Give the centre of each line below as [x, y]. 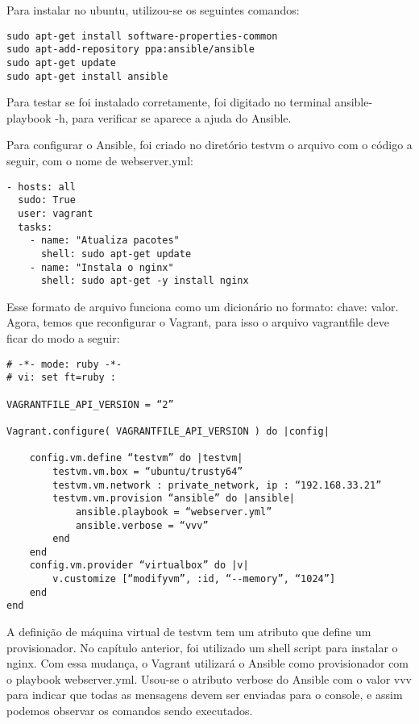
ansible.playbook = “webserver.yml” [174, 512]
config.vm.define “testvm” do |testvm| [136, 458]
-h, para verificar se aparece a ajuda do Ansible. [173, 117]
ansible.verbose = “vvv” [142, 525]
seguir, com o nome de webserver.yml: [100, 160]
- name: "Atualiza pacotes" [104, 241]
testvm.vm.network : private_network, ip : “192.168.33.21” [217, 485]
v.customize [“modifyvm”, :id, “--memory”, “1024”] [194, 579]
